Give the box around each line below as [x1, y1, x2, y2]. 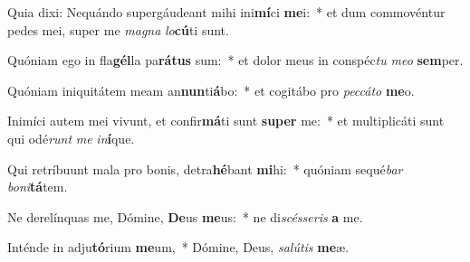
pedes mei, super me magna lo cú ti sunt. [7, 20, 229, 39]
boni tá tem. [7, 177, 68, 196]
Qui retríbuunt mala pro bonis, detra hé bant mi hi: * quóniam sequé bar [7, 159, 403, 178]
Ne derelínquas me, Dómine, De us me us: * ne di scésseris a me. [7, 207, 363, 226]
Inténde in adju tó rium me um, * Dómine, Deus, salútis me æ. [7, 238, 350, 257]
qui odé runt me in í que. [7, 128, 135, 147]
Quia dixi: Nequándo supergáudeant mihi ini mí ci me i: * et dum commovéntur [7, 3, 446, 21]
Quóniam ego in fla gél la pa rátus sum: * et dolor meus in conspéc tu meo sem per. [7, 51, 464, 70]
